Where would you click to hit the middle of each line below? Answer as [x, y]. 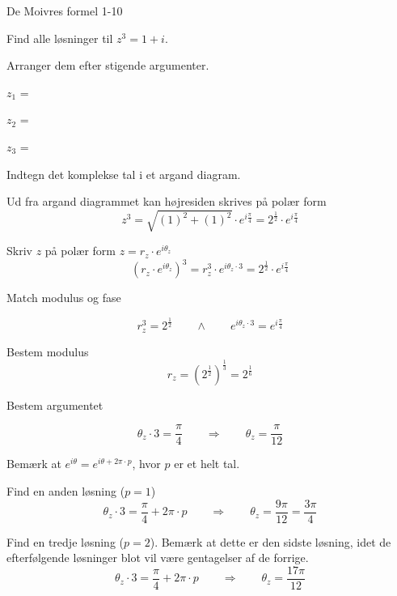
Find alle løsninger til [60, 38]
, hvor [146, 464]
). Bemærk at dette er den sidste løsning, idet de [270, 541]
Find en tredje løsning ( [65, 541]
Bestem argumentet [55, 404]
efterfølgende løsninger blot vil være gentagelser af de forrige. [158, 558]
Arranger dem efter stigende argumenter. [108, 65]
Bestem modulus [48, 351]
